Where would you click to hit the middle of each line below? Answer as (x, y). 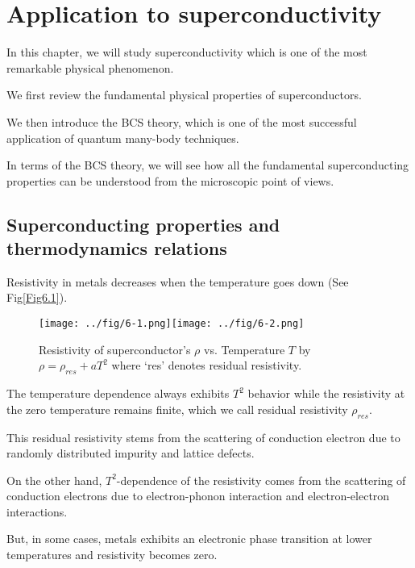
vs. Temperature (245, 349)
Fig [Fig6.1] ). (37, 297)
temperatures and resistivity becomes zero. (112, 555)
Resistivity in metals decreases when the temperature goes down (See (178, 281)
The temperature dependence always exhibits (118, 393)
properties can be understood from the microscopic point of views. (170, 180)
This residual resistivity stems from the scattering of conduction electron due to (203, 437)
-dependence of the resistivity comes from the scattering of (261, 480)
